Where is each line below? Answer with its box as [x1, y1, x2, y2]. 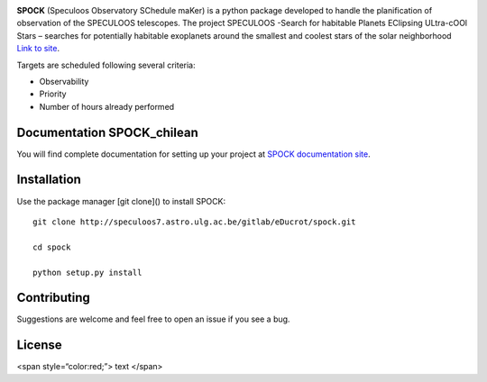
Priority [39, 88, 67, 99]
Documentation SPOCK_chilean [16, 124, 198, 140]
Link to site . [16, 43, 60, 54]
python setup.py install [32, 267, 142, 277]
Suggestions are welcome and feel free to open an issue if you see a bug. [16, 314, 290, 324]
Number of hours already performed [39, 101, 175, 112]
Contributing [16, 290, 90, 305]
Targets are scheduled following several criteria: [16, 59, 196, 70]
